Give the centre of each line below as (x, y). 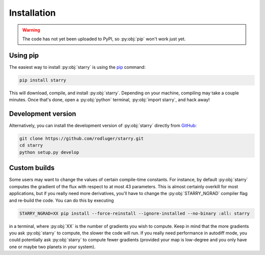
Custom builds (32, 168)
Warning (31, 30)
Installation (32, 13)
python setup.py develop (49, 152)
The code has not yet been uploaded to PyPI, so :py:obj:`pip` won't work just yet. (104, 39)
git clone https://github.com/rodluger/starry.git (82, 139)
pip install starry (43, 80)
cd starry (31, 145)
